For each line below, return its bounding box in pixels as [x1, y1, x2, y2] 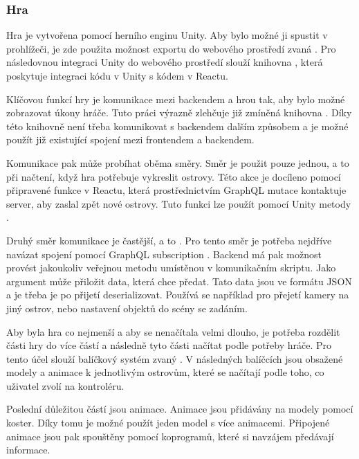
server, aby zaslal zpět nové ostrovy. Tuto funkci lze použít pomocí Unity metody [6, 196, 351, 210]
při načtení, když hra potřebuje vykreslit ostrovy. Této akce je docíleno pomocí [6, 169, 341, 183]
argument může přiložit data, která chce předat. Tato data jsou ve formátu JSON [6, 273, 352, 288]
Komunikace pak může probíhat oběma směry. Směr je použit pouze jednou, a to [6, 155, 349, 170]
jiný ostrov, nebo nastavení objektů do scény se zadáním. [6, 300, 248, 315]
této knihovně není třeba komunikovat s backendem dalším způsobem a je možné [6, 118, 349, 133]
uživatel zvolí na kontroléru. [6, 378, 125, 393]
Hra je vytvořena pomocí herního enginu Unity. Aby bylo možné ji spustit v [6, 28, 328, 42]
